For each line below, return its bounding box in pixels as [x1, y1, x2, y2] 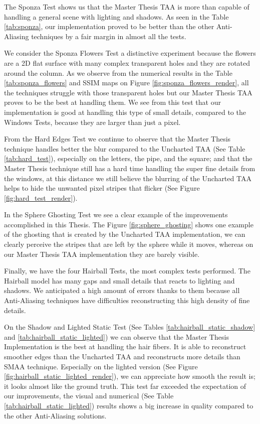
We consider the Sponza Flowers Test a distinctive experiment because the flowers [4, 48, 256, 58]
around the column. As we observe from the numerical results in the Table [4, 67, 232, 78]
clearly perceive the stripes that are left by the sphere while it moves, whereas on [4, 239, 253, 249]
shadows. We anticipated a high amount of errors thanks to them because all [4, 285, 240, 296]
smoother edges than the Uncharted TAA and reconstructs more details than [4, 351, 240, 361]
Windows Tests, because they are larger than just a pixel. [4, 116, 181, 127]
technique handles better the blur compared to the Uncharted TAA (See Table [4, 143, 245, 154]
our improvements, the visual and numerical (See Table [4, 390, 174, 401]
